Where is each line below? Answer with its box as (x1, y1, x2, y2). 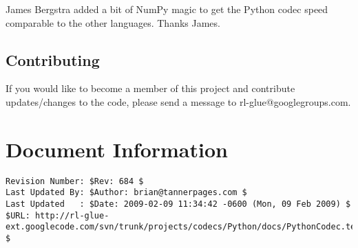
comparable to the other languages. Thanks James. (6, 15, 220, 30)
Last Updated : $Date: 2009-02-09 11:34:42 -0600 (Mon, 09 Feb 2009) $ (6, 199, 351, 210)
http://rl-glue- (34, 210, 109, 221)
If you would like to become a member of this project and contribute (6, 81, 295, 95)
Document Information (6, 135, 228, 163)
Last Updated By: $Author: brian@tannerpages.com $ (6, 188, 247, 198)
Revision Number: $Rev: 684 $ (6, 176, 144, 186)
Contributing (6, 49, 100, 70)
